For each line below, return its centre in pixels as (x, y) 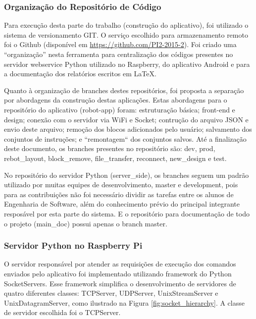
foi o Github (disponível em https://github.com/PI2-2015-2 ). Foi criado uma (120, 44)
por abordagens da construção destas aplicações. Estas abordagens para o (116, 100)
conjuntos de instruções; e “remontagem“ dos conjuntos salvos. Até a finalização (125, 138)
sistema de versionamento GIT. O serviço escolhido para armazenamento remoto (126, 34)
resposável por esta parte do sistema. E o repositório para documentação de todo (127, 213)
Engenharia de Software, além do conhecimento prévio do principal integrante (122, 204)
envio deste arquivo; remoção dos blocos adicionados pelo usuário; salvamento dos (128, 129)
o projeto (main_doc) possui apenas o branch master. (86, 223)
